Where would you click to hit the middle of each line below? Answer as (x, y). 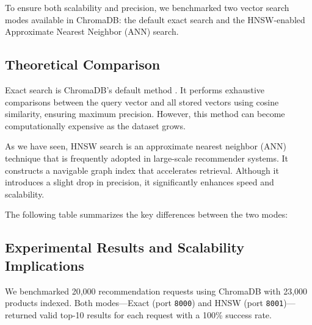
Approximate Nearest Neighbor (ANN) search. (92, 31)
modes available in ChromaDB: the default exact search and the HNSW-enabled (155, 19)
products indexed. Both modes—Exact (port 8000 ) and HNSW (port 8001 (144, 303)
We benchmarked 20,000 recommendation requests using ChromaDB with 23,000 (156, 291)
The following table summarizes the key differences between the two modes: (147, 214)
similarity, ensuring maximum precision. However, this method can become (145, 114)
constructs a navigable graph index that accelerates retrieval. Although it (142, 170)
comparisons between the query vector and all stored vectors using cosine (142, 102)
